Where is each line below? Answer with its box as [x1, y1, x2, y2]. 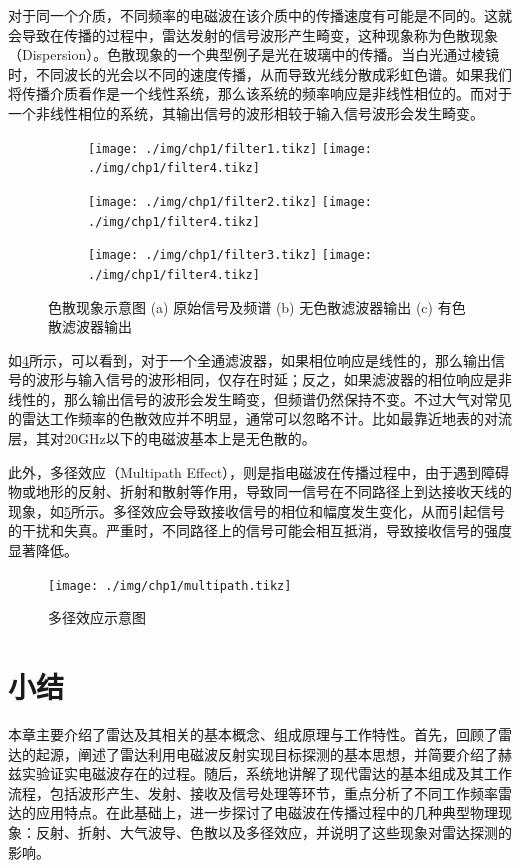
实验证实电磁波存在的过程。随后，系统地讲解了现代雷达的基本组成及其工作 [21, 763, 512, 784]
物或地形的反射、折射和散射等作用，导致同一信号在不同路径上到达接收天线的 [8, 481, 512, 502]
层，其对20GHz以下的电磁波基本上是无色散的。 [8, 428, 316, 449]
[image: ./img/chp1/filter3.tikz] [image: [88, 248, 372, 263]
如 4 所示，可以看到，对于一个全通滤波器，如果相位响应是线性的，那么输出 [8, 349, 491, 370]
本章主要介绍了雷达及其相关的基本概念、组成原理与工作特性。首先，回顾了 [8, 724, 498, 744]
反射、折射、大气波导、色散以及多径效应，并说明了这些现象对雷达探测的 [35, 821, 512, 842]
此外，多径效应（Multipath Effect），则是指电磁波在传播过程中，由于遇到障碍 [8, 461, 510, 482]
